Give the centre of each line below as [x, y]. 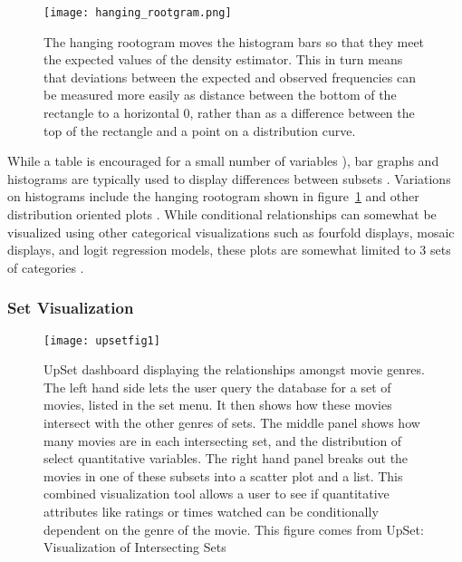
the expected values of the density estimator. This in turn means [223, 59]
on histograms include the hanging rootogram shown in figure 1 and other [213, 196]
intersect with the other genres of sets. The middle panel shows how [232, 423]
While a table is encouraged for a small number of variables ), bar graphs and [223, 161]
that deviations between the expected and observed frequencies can [230, 77]
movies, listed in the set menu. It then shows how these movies [218, 405]
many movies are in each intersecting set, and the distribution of [223, 440]
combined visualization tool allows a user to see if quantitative [217, 494]
